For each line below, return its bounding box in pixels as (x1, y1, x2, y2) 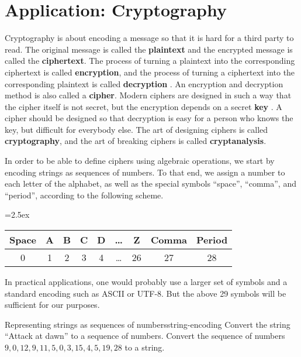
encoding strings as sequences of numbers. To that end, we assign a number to (5, 166, 285, 178)
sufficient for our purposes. (5, 298, 100, 311)
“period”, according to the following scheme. (5, 188, 164, 201)
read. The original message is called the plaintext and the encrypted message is (5, 43, 293, 55)
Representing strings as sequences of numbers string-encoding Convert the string (5, 318, 290, 330)
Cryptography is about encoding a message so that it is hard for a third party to (5, 32, 294, 44)
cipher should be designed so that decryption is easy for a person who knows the (5, 112, 293, 124)
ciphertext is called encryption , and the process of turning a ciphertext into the (5, 66, 295, 78)
